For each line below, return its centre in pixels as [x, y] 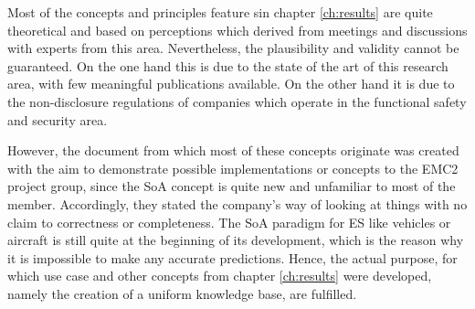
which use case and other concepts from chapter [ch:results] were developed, [220, 276]
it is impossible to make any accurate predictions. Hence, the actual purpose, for [232, 257]
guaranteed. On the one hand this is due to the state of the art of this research [228, 65]
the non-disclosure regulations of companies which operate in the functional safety [237, 101]
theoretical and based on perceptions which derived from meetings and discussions [237, 30]
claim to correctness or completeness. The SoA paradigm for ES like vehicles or [229, 222]
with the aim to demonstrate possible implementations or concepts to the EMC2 [233, 168]
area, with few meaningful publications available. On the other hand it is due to [231, 84]
